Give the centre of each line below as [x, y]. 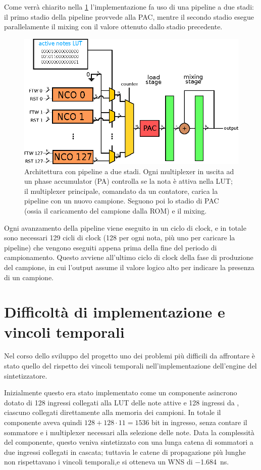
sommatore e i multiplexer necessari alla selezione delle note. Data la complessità [129, 432]
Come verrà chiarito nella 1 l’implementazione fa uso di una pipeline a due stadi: [129, 7]
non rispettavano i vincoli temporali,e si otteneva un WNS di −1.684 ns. [117, 462]
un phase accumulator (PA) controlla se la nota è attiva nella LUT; [128, 181]
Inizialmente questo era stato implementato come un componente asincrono [121, 393]
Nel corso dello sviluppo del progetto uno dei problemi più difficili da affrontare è [129, 356]
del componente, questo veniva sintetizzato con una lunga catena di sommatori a [129, 442]
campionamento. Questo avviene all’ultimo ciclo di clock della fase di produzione [129, 257]
